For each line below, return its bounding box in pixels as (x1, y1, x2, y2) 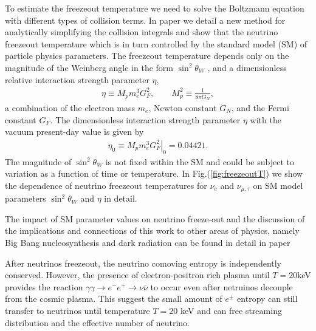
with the (250, 113, 281, 126)
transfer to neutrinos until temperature (5, 304, 150, 316)
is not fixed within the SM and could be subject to (105, 155, 294, 168)
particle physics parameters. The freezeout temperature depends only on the (5, 49, 289, 62)
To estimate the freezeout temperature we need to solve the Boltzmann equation (5, 2, 304, 14)
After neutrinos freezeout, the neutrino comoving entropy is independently (5, 256, 281, 269)
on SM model (253, 179, 303, 191)
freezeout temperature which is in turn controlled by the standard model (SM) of (5, 37, 307, 50)
